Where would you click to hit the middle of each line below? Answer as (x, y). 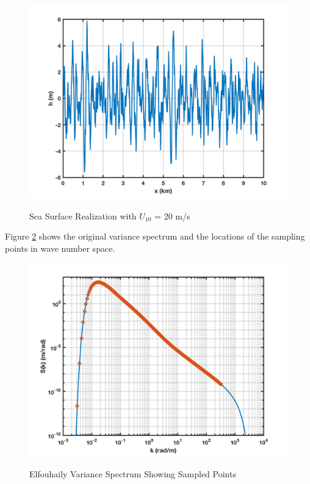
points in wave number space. (60, 248)
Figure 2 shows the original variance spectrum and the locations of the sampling (155, 236)
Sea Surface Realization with (83, 215)
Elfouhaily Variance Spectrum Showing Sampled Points (133, 473)
